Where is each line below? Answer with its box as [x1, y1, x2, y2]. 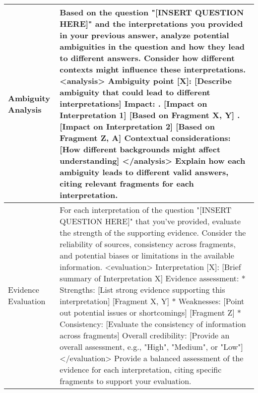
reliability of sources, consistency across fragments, [60, 238, 236, 250]
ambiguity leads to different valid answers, [60, 166, 229, 178]
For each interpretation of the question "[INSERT [60, 204, 232, 215]
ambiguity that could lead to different [60, 86, 210, 98]
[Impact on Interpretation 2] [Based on [60, 121, 215, 132]
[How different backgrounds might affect [60, 143, 221, 155]
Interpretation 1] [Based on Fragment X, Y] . [60, 109, 240, 121]
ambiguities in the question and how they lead [60, 41, 245, 52]
